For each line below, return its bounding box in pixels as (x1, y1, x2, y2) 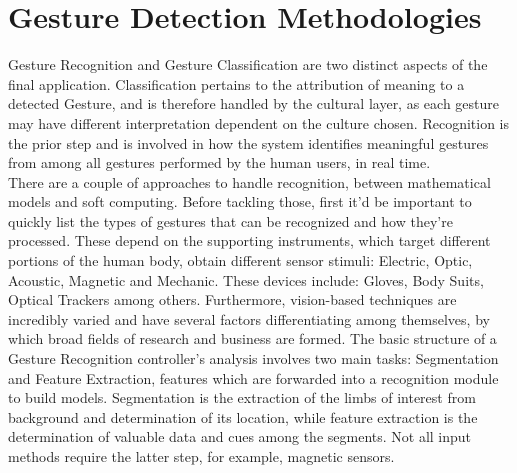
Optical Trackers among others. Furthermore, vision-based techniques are (8, 289, 457, 310)
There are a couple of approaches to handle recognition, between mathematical (8, 171, 491, 192)
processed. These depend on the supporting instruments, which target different (8, 230, 491, 251)
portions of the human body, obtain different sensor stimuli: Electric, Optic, (8, 250, 473, 271)
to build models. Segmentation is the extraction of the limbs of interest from (8, 387, 476, 408)
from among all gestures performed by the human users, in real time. (8, 152, 431, 173)
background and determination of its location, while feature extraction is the (8, 406, 478, 427)
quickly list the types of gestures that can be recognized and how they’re (8, 210, 453, 231)
